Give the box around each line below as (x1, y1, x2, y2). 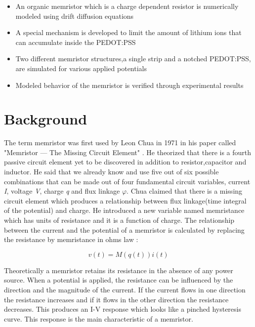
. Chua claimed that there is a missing (127, 186, 243, 196)
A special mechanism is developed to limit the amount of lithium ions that (15, 27, 242, 38)
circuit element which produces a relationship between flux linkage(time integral (4, 195, 247, 205)
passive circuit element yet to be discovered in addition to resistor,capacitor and (4, 157, 247, 167)
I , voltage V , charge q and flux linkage (4, 186, 120, 196)
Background (4, 109, 87, 129)
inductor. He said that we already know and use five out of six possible (4, 166, 219, 177)
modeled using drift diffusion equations (15, 10, 134, 21)
